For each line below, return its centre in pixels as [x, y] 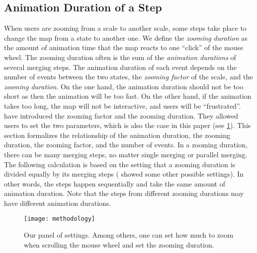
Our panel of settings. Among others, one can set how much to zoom [129, 235]
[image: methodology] [60, 219]
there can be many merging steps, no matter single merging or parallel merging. [126, 154]
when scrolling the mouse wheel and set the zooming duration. [119, 244]
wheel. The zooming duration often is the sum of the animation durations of [120, 57]
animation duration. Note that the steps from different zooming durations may [124, 193]
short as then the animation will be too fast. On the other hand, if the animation [128, 96]
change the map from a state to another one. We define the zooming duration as [126, 37]
